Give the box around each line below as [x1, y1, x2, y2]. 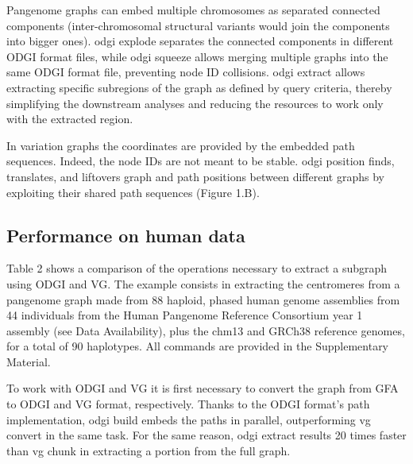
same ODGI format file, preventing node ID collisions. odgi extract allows [6, 64, 365, 80]
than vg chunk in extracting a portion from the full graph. [6, 442, 291, 458]
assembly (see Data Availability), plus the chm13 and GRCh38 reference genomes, [6, 322, 405, 338]
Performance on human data [6, 222, 245, 247]
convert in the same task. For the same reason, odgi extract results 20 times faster [6, 427, 407, 443]
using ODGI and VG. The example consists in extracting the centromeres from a [6, 275, 400, 292]
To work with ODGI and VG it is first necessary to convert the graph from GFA [6, 380, 399, 396]
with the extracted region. [6, 110, 133, 127]
